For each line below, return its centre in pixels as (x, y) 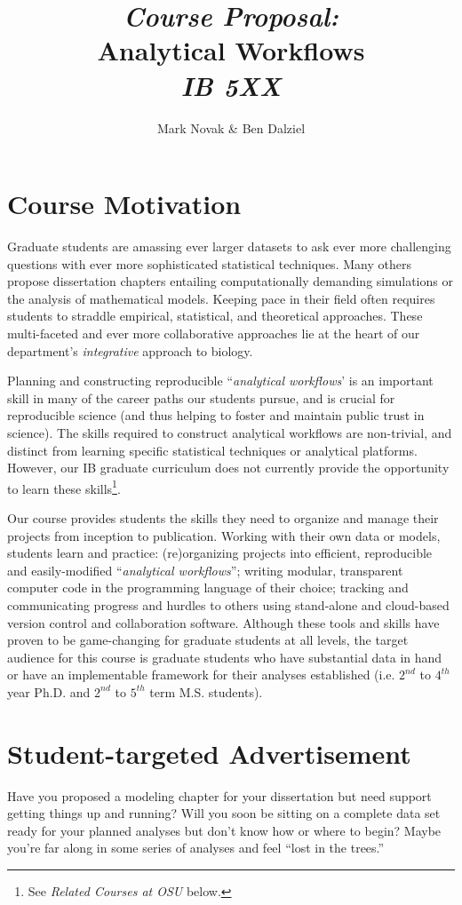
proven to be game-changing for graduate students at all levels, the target (208, 640)
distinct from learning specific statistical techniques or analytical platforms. (212, 450)
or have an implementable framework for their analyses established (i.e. (201, 675)
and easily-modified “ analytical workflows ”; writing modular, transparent (205, 570)
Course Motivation (124, 204)
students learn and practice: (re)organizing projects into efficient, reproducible (220, 553)
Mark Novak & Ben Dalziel (231, 127)
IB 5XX (231, 85)
